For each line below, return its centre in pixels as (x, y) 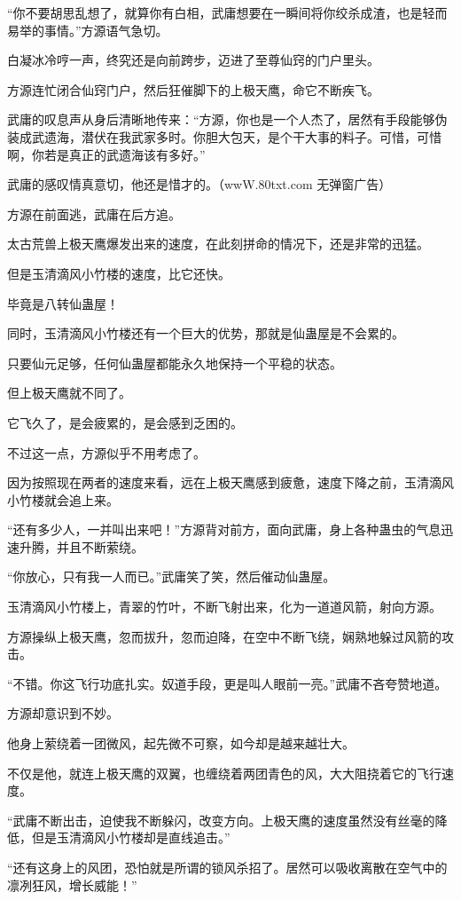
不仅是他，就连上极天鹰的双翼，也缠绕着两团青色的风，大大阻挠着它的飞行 (224, 773)
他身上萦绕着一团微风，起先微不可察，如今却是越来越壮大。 (181, 743)
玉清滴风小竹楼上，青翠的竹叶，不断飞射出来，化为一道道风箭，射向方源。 (224, 607)
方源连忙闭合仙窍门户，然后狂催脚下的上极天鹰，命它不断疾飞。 (193, 89)
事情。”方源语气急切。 (106, 30)
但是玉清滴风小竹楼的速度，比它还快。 (119, 273)
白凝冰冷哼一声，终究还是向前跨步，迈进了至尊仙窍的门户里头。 (193, 60)
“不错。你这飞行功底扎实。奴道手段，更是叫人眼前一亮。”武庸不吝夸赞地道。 (227, 683)
